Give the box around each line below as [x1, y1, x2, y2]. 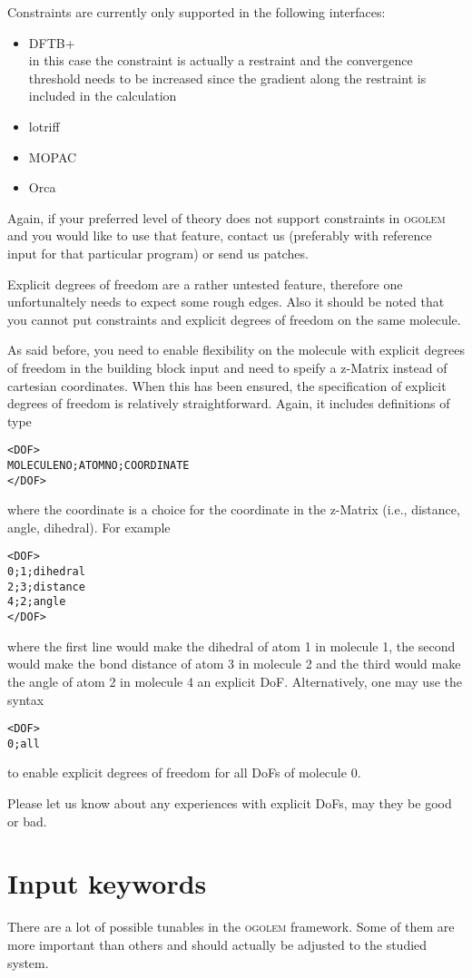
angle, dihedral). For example [7, 517, 171, 536]
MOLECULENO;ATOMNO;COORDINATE [7, 458, 190, 472]
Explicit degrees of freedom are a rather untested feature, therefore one [7, 274, 403, 293]
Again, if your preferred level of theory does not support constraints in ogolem [7, 208, 446, 227]
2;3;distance [7, 580, 85, 593]
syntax [7, 689, 44, 709]
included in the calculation [28, 86, 177, 105]
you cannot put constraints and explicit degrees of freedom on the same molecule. [7, 309, 461, 328]
